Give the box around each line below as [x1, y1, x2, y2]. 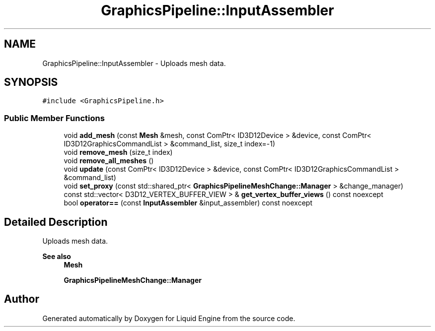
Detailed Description [4, 215, 108, 228]
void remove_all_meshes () [64, 156, 154, 165]
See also [42, 252, 71, 261]
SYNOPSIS [4, 76, 58, 89]
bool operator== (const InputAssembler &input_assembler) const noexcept [64, 199, 312, 207]
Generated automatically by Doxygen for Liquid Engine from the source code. [42, 314, 295, 323]
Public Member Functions [4, 113, 105, 123]
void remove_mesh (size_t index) [64, 148, 173, 157]
